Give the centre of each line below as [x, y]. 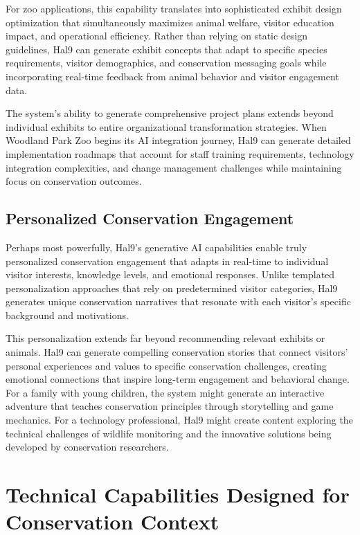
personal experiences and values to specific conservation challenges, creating [166, 365]
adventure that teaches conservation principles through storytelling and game [170, 406]
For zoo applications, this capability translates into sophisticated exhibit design [174, 8]
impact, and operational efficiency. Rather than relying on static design [157, 36]
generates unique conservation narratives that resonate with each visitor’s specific [178, 301]
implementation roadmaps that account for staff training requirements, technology [180, 153]
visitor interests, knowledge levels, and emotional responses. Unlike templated [170, 274]
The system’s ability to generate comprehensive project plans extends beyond [170, 113]
